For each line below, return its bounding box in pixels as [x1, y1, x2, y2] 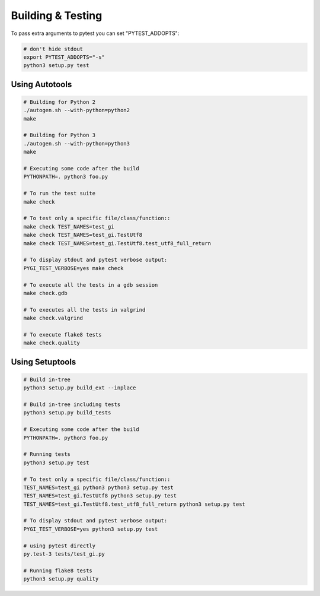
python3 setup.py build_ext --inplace [23, 385, 136, 391]
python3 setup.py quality [23, 576, 99, 582]
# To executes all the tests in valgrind [23, 306, 146, 313]
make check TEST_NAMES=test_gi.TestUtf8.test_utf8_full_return [23, 240, 212, 246]
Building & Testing [11, 9, 103, 22]
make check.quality [23, 340, 80, 347]
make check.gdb [23, 290, 68, 296]
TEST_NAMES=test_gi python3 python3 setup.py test [23, 484, 174, 491]
